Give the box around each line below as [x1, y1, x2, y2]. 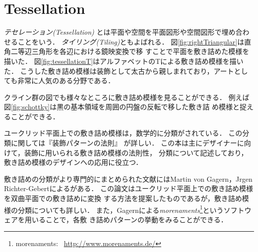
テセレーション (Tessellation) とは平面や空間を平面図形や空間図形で [4, 27, 222, 37]
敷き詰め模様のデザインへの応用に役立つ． [4, 157, 143, 167]
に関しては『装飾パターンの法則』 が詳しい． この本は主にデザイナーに [10, 138, 244, 148]
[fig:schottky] [11, 101, 50, 112]
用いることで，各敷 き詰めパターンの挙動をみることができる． [24, 214, 228, 224]
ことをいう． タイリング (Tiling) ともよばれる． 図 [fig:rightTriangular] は [17, 36, 245, 47]
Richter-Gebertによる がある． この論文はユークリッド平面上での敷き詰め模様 [4, 183, 254, 194]
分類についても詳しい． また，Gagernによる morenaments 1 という [17, 203, 224, 215]
